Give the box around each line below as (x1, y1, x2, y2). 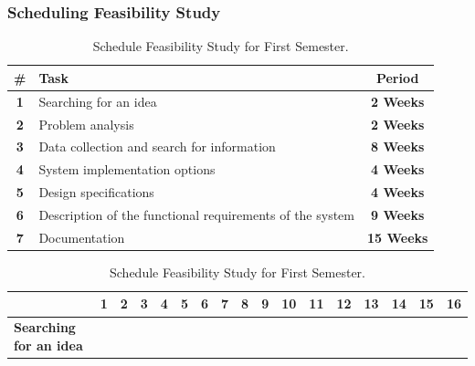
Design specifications (38, 183, 154, 202)
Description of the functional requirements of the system (38, 204, 354, 224)
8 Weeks (371, 137, 425, 156)
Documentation (38, 227, 125, 246)
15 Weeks (366, 227, 428, 246)
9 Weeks (371, 204, 425, 224)
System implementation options (38, 160, 216, 179)
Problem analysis (38, 114, 134, 133)
